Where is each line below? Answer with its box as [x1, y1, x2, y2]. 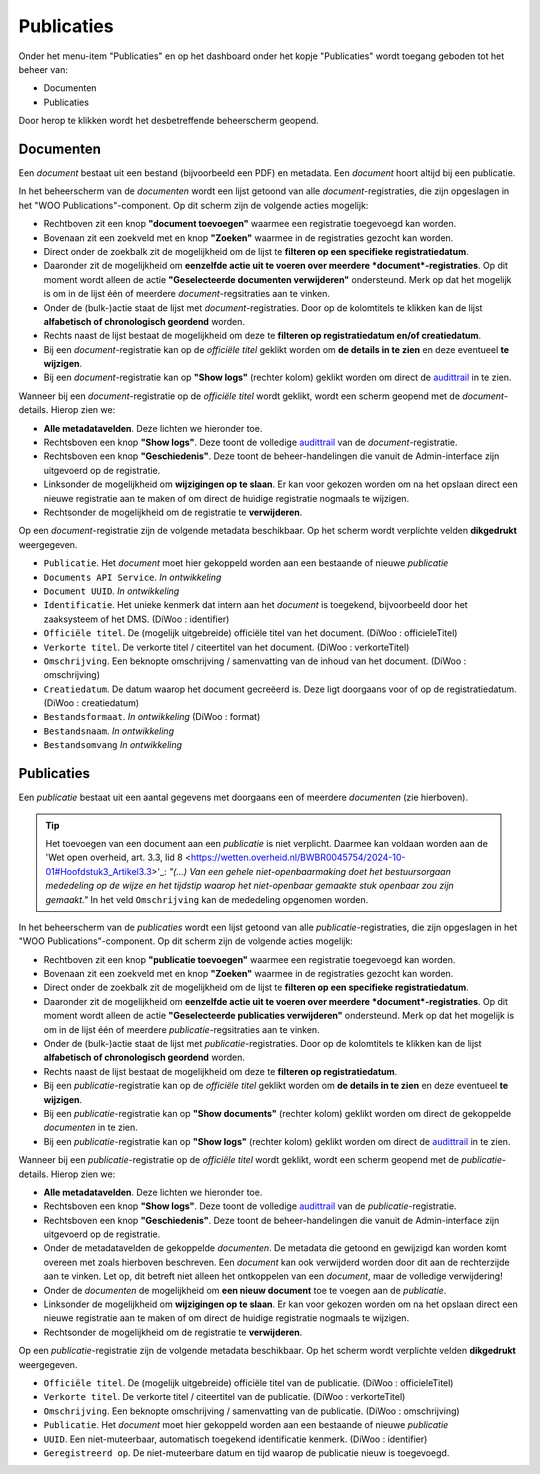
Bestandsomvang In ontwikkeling [43, 739, 183, 751]
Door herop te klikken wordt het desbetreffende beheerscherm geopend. [18, 115, 319, 127]
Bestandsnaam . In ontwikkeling [43, 725, 175, 737]
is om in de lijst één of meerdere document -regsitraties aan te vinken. [43, 288, 330, 300]
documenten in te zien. [43, 1121, 139, 1134]
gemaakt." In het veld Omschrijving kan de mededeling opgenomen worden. [45, 893, 369, 905]
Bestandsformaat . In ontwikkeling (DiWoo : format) [43, 711, 261, 723]
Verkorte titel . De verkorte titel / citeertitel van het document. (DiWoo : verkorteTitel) [43, 641, 410, 653]
